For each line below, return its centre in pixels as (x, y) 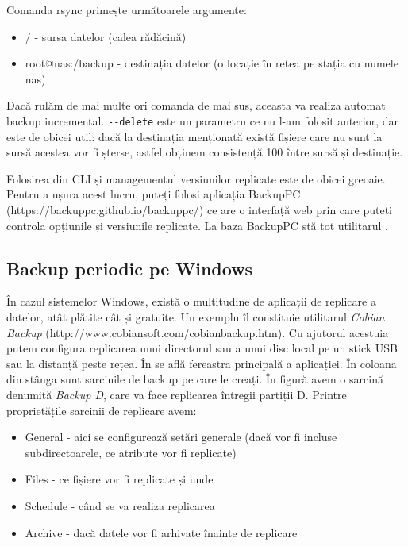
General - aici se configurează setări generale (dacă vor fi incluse (181, 437)
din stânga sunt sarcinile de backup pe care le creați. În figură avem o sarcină (195, 379)
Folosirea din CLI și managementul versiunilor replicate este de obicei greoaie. (196, 178)
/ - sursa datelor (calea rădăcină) (106, 36)
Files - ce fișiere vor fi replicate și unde (119, 479)
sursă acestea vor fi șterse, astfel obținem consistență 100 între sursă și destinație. (205, 152)
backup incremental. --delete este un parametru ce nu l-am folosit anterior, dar (203, 120)
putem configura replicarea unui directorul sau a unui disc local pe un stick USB (202, 348)
